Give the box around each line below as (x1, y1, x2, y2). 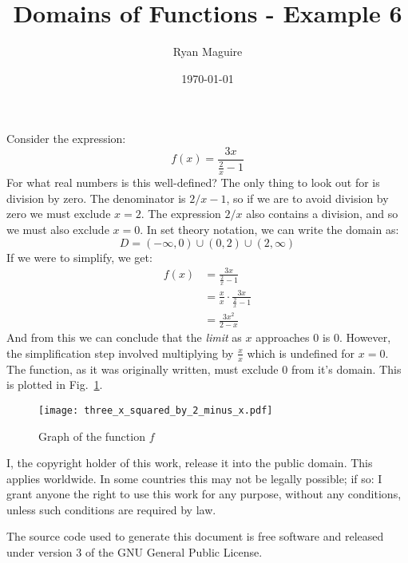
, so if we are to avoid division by (226, 189, 389, 206)
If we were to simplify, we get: (6, 248, 153, 265)
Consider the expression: (6, 130, 126, 147)
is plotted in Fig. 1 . (6, 376, 103, 393)
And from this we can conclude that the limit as (6, 329, 242, 346)
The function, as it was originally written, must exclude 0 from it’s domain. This (6, 360, 402, 377)
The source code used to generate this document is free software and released (6, 528, 384, 545)
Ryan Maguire (172, 43, 243, 60)
